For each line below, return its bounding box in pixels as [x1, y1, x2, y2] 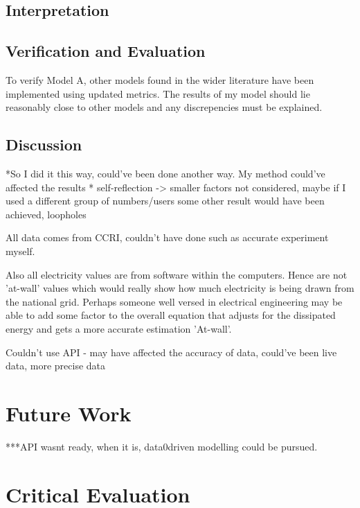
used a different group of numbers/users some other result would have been [6, 193, 325, 208]
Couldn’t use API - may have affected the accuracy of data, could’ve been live [6, 344, 337, 359]
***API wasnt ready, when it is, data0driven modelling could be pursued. [6, 439, 318, 453]
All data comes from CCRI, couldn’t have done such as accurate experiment [6, 230, 329, 245]
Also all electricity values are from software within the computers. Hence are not [6, 267, 348, 281]
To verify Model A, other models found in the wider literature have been [6, 72, 314, 87]
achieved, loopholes [6, 207, 87, 221]
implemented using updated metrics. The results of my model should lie [6, 86, 310, 100]
